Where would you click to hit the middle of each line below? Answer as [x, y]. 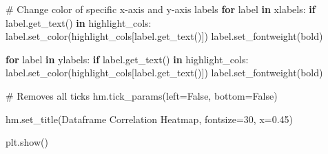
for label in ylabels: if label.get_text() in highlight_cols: [127, 59]
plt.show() [27, 142]
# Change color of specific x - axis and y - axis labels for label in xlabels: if [161, 9]
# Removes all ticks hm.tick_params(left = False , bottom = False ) [142, 95]
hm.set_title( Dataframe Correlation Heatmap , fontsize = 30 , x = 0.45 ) [150, 119]
